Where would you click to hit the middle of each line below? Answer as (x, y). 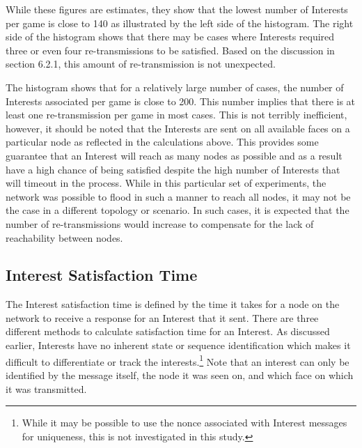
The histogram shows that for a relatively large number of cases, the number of (175, 87)
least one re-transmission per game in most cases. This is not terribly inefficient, (176, 115)
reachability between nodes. (64, 237)
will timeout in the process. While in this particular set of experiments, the (166, 183)
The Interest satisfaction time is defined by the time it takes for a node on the (173, 304)
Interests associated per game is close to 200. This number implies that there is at (181, 101)
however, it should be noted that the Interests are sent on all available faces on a (178, 128)
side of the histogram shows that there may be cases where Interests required (170, 37)
